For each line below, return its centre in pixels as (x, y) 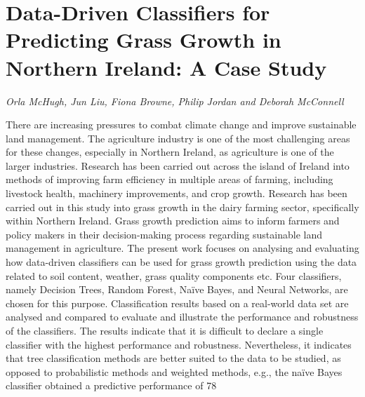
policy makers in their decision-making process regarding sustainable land (164, 234)
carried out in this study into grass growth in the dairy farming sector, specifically (182, 207)
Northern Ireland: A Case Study (166, 67)
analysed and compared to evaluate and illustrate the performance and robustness (182, 317)
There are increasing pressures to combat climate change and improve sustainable (181, 125)
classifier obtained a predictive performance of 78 (111, 385)
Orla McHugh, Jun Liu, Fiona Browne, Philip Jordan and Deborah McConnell (175, 101)
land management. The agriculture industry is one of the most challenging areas (178, 138)
